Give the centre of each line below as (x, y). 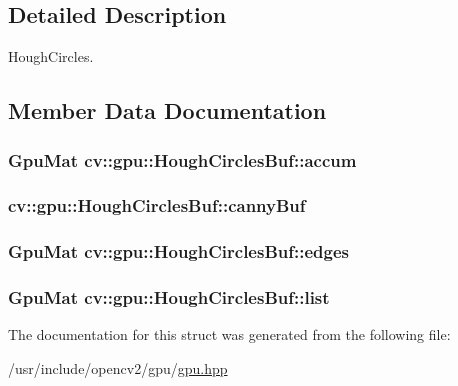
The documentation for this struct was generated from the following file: (229, 334)
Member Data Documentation (167, 110)
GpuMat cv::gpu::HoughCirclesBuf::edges (178, 251)
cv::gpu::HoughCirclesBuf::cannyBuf (157, 205)
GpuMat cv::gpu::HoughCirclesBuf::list (169, 297)
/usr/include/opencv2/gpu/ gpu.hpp (118, 367)
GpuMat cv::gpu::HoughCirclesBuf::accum (182, 159)
